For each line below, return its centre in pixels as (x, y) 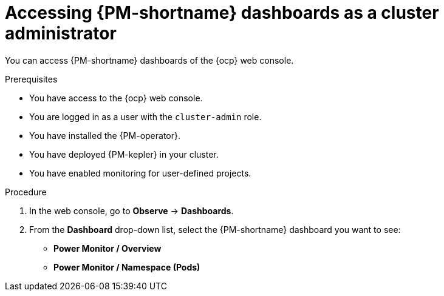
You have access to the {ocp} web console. (116, 98)
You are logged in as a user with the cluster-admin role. (145, 116)
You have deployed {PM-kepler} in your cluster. (124, 154)
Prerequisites (31, 79)
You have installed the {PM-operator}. (105, 135)
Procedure (26, 192)
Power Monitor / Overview (108, 248)
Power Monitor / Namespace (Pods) (127, 267)
